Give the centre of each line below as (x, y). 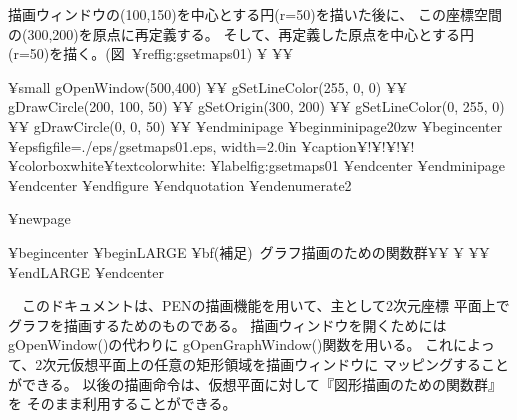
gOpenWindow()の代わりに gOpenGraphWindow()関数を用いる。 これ (231, 344)
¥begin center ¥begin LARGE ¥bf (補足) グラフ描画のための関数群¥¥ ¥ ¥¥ (249, 251)
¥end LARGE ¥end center (86, 271)
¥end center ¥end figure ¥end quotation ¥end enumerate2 (180, 184)
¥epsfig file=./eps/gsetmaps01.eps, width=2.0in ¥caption (182, 145)
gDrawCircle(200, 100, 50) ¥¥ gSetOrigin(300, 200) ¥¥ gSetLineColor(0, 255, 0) (256, 106)
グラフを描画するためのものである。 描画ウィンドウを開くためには (227, 324)
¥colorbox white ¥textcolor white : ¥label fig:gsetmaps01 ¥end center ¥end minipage (256, 165)
